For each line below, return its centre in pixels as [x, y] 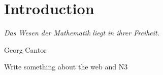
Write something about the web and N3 [66, 67]
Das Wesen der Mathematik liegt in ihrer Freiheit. [82, 33]
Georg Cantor [25, 49]
